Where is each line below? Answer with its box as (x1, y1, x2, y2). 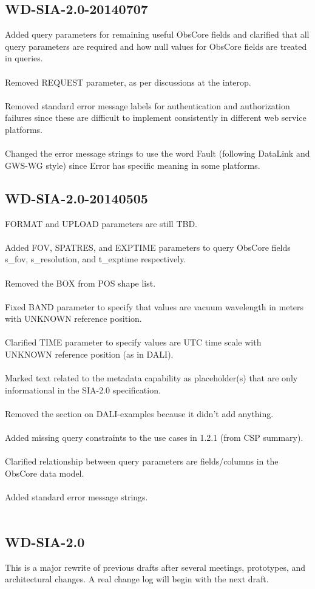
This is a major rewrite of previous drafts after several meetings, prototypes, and (5, 560, 306, 573)
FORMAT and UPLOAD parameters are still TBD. (5, 217, 198, 230)
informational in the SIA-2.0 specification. (5, 383, 161, 396)
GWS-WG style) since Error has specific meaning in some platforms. (5, 158, 260, 171)
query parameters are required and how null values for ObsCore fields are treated (5, 39, 307, 52)
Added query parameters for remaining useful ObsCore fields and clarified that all (5, 28, 310, 41)
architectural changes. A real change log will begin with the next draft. (5, 573, 269, 585)
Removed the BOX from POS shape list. (5, 276, 156, 289)
